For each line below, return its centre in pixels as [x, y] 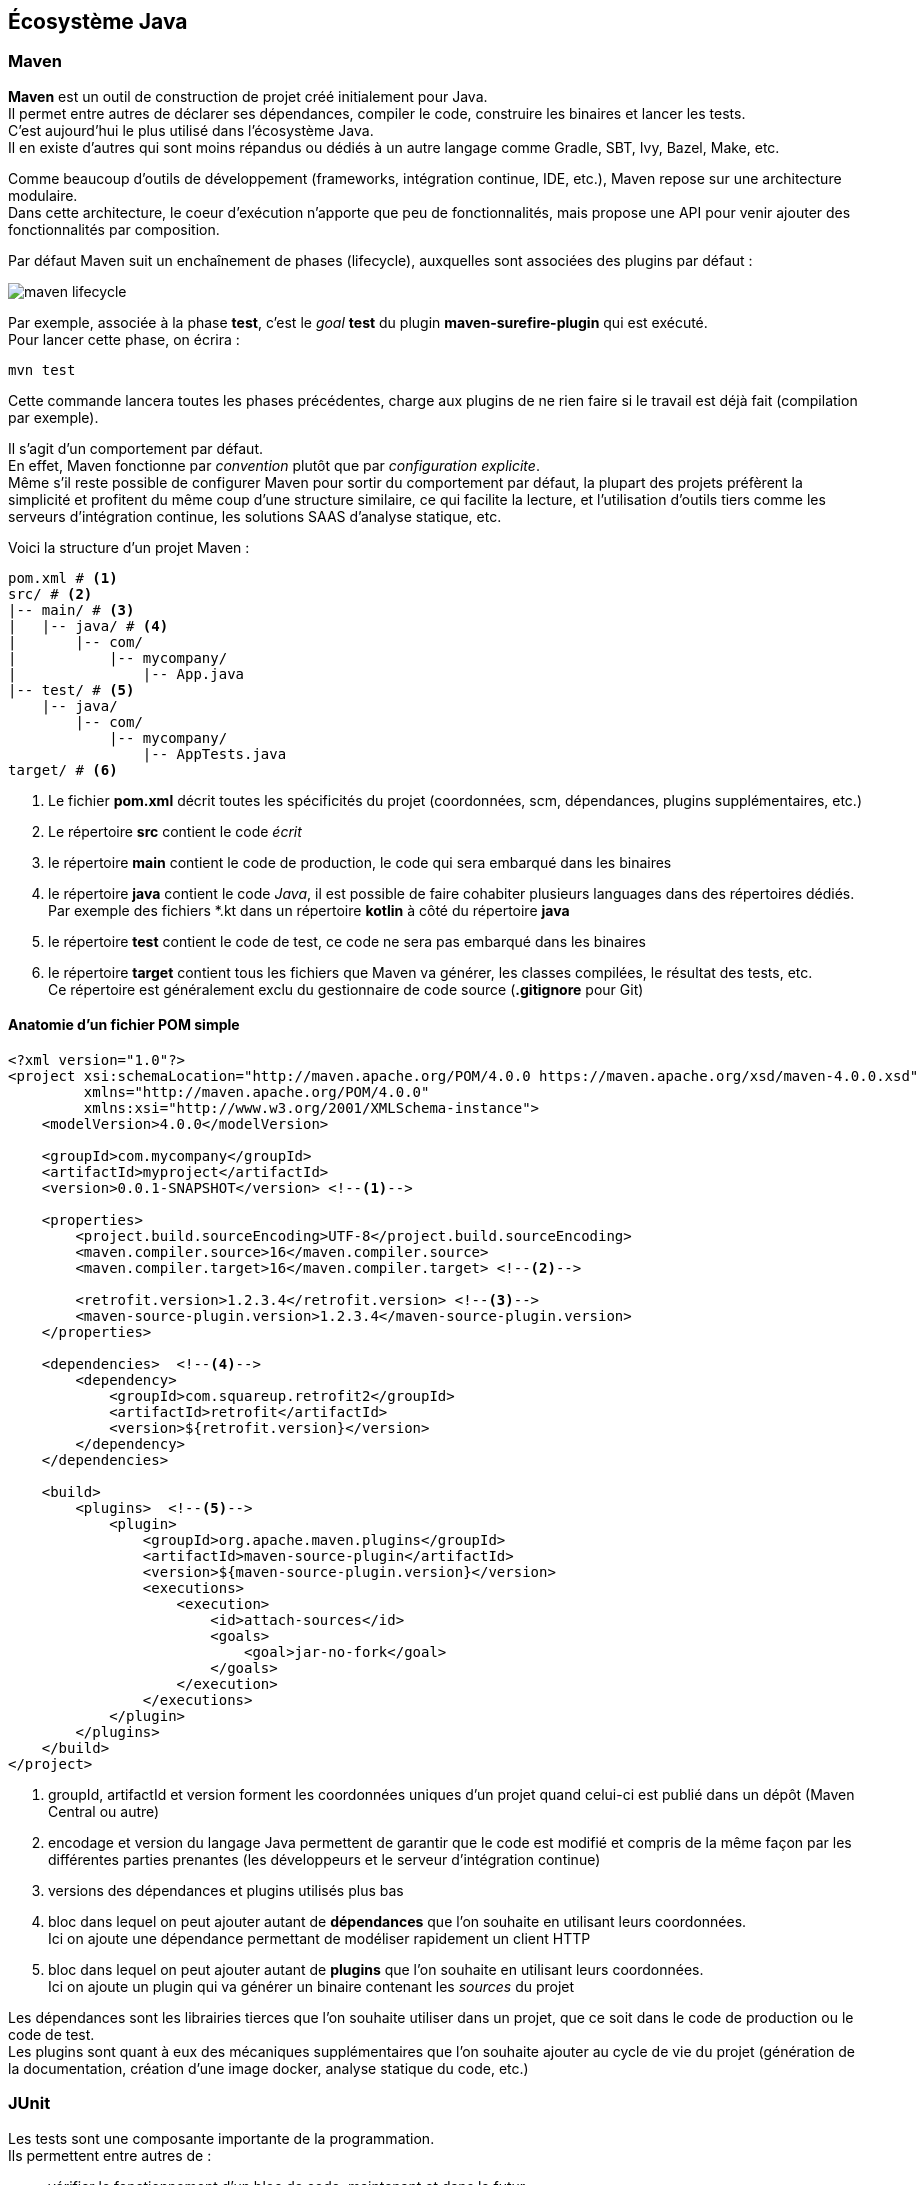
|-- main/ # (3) [71, 609]
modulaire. [43, 195]
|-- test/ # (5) [71, 689]
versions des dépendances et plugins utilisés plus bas [226, 1891]
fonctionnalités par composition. [114, 229]
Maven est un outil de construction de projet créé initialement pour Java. [248, 96]
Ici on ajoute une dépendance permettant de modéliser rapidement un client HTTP [319, 1939]
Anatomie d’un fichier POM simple [124, 1025]
